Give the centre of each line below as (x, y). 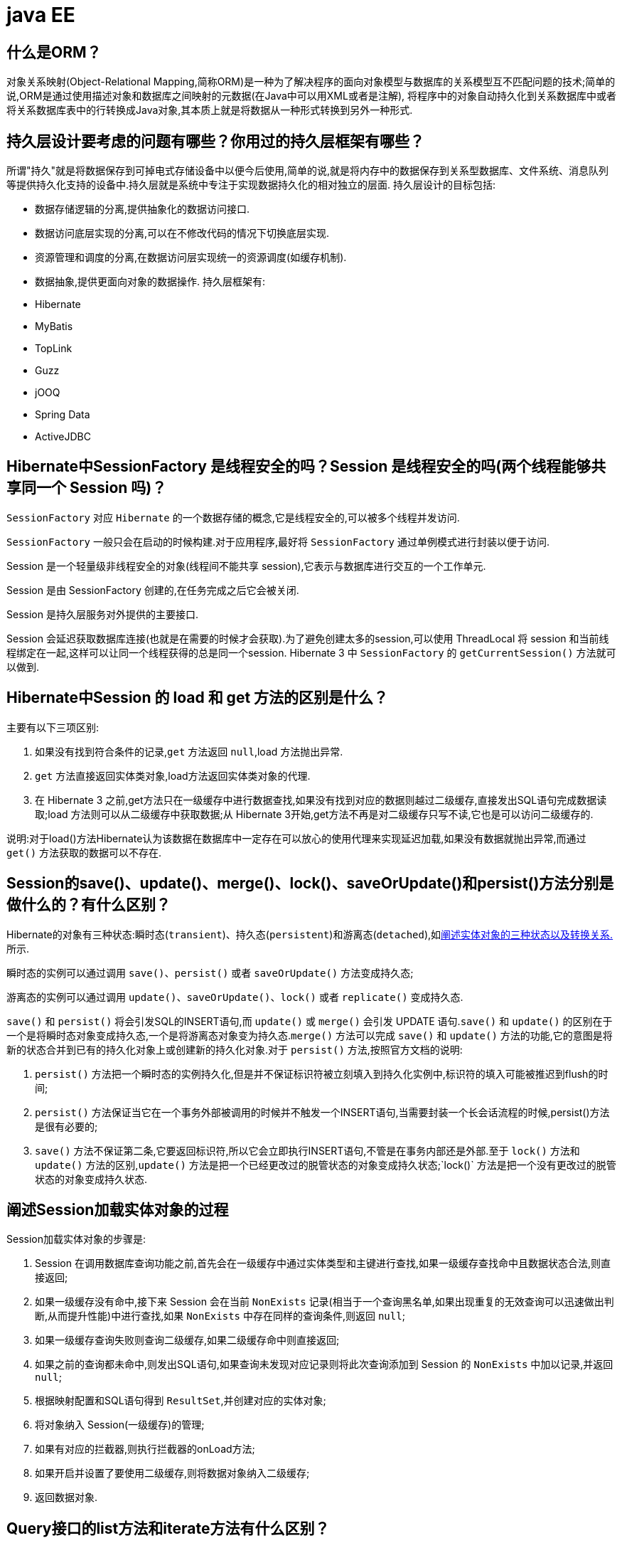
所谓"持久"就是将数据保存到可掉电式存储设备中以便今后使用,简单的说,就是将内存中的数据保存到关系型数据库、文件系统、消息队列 (308, 171)
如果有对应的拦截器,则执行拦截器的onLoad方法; (145, 1449)
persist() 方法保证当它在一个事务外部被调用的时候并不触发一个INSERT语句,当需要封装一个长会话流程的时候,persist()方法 (322, 1112)
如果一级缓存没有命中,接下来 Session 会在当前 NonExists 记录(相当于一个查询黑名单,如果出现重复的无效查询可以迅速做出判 (325, 1302)
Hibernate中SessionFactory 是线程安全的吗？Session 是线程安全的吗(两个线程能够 (299, 467)
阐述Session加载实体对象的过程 (118, 1209)
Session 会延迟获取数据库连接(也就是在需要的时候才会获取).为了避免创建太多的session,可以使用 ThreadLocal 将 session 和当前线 (308, 638)
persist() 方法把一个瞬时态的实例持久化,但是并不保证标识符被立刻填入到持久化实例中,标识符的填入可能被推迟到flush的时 (322, 1073)
